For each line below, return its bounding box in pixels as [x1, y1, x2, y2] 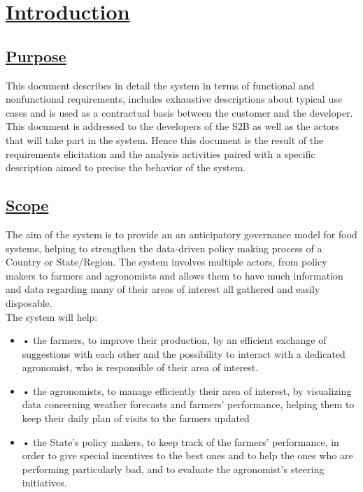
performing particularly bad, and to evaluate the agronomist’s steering [22, 461, 325, 476]
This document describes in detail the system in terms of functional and [6, 78, 315, 92]
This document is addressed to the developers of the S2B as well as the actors [6, 119, 339, 133]
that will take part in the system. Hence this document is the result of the [6, 132, 324, 147]
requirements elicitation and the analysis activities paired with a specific [6, 146, 315, 161]
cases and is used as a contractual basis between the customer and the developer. [6, 105, 353, 120]
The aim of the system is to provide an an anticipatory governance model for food [6, 226, 357, 241]
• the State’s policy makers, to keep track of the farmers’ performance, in [22, 434, 339, 449]
